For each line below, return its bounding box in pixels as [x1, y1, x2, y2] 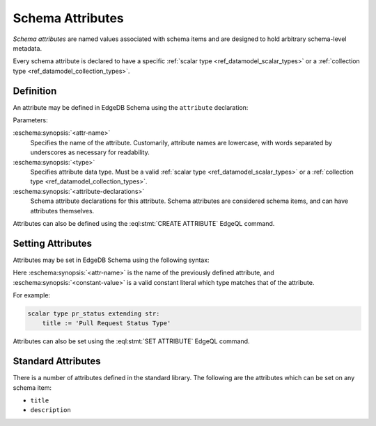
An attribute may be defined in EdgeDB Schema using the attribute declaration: [13, 103, 249, 111]
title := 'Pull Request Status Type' [42, 320, 171, 327]
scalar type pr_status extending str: [27, 309, 160, 318]
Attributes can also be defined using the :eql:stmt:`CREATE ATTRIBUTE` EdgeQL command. [13, 219, 275, 227]
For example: [13, 291, 51, 299]
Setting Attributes [13, 237, 93, 249]
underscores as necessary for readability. [30, 148, 150, 156]
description [30, 407, 71, 414]
